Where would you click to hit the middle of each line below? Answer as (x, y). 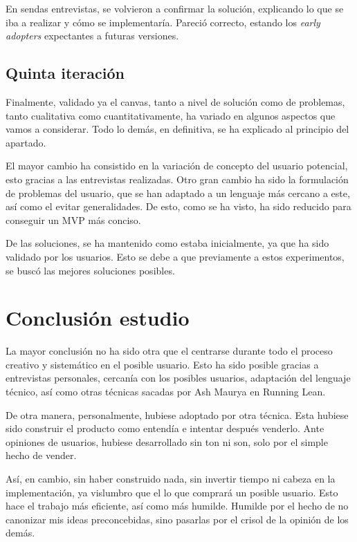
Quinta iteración (65, 73)
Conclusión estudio (98, 318)
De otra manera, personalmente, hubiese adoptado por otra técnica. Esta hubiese (177, 414)
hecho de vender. (41, 455)
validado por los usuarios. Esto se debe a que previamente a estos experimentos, (175, 256)
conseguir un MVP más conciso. (73, 219)
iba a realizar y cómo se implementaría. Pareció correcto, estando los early (163, 22)
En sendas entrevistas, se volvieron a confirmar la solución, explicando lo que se (175, 8)
